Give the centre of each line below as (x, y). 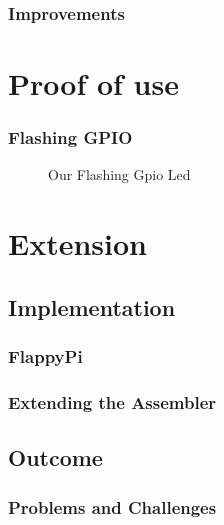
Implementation (92, 306)
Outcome (55, 457)
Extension (77, 243)
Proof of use (93, 83)
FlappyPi (45, 356)
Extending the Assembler (112, 401)
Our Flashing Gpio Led (119, 174)
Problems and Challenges (112, 506)
